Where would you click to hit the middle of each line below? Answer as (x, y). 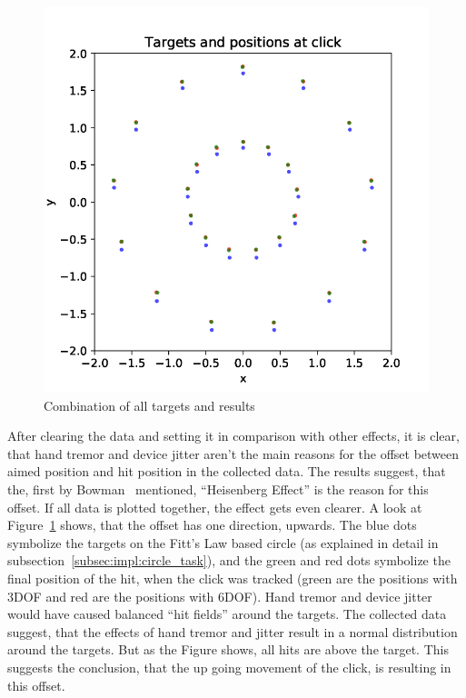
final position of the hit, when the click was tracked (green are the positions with (233, 578)
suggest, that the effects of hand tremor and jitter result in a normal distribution (233, 631)
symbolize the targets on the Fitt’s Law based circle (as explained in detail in (223, 542)
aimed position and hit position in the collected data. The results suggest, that (227, 471)
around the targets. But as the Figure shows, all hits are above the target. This (228, 649)
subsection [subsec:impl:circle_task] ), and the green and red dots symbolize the (229, 560)
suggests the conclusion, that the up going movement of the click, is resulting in (229, 667)
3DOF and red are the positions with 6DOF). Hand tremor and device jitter (220, 596)
